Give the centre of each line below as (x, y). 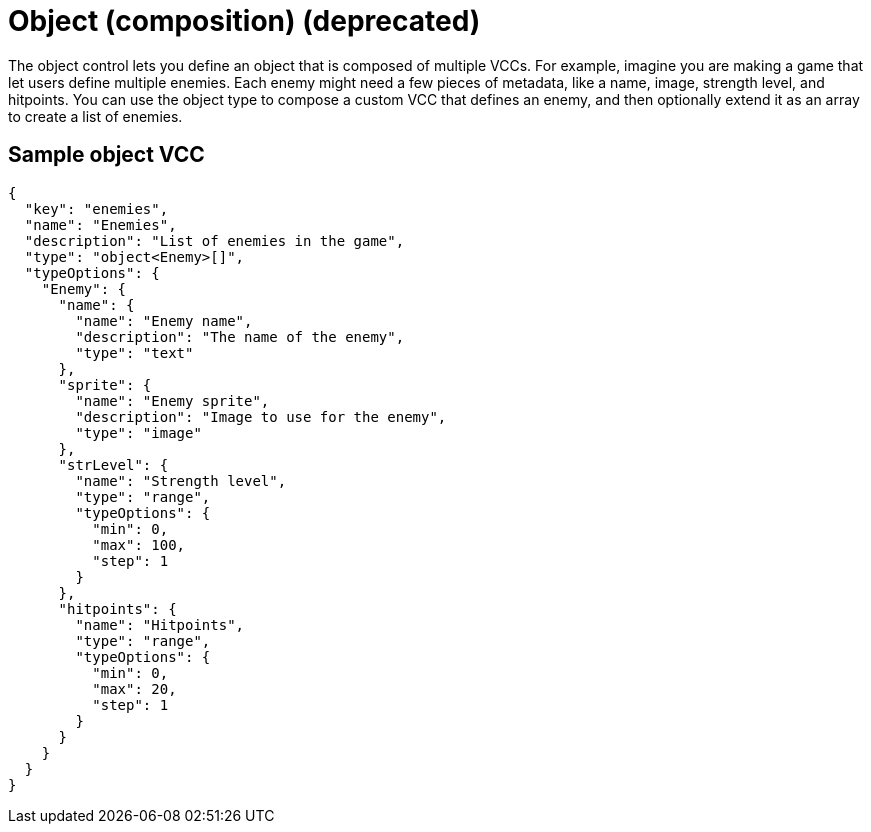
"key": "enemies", (96, 208)
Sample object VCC (106, 155)
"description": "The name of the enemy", (240, 336)
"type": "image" (138, 432)
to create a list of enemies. (95, 116)
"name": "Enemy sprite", (172, 400)
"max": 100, (139, 544)
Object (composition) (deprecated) (244, 21)
